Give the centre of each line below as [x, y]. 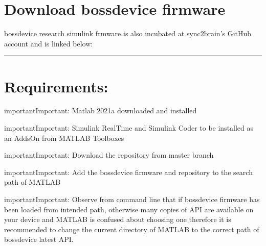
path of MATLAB [32, 182]
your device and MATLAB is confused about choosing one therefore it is [118, 219]
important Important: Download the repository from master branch [109, 155]
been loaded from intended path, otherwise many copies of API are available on [129, 209]
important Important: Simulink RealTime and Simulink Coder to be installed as [129, 128]
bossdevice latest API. [39, 239]
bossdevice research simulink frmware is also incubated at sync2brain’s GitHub [128, 33]
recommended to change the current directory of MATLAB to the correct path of [132, 229]
